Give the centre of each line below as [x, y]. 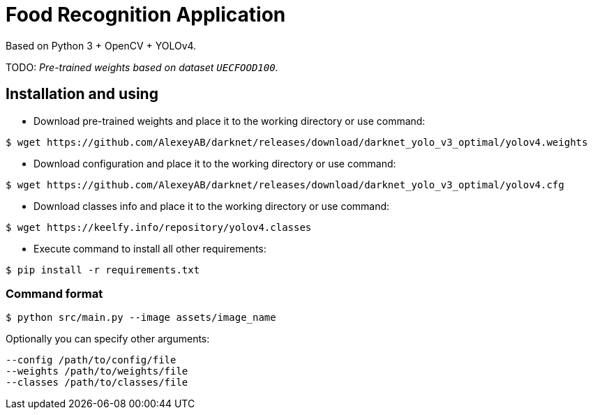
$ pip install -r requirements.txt [103, 270]
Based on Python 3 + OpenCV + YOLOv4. [101, 45]
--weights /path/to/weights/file [97, 371]
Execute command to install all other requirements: [150, 248]
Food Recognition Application [146, 15]
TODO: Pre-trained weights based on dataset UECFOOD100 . [142, 67]
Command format [54, 293]
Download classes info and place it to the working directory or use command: [212, 206]
